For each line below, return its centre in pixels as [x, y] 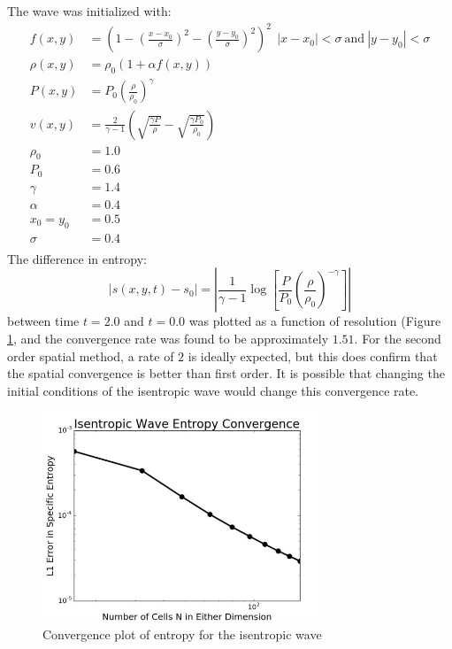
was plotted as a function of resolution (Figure [315, 321]
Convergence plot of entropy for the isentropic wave [182, 634]
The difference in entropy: [77, 258]
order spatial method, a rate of [91, 355]
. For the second [398, 338]
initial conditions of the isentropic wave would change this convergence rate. [213, 390]
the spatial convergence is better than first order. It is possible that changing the [226, 373]
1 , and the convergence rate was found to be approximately [168, 338]
